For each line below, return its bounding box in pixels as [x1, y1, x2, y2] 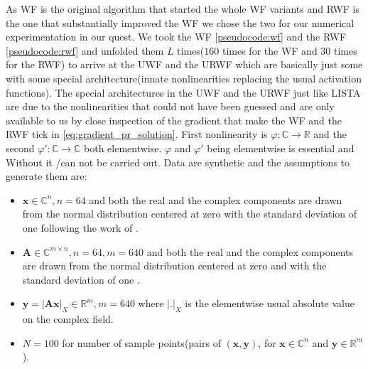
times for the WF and [222, 43, 318, 58]
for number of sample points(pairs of [62, 335, 221, 350]
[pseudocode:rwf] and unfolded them [6, 43, 164, 58]
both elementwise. [84, 140, 162, 155]
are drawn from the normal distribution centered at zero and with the [22, 258, 327, 273]
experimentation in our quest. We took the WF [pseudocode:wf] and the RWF [6, 29, 347, 44]
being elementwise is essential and [207, 140, 355, 155]
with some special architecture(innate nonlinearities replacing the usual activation [6, 70, 362, 85]
